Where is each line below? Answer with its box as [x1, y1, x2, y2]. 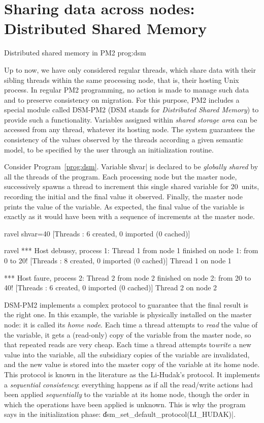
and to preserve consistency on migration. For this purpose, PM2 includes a [4, 94, 240, 105]
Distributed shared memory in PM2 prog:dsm [4, 47, 146, 58]
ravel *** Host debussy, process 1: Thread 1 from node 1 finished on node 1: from [4, 245, 258, 256]
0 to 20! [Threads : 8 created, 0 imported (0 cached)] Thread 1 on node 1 [4, 255, 232, 265]
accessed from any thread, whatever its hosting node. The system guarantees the [4, 124, 255, 135]
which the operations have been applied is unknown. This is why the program [4, 399, 246, 409]
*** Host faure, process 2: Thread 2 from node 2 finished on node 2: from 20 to [4, 272, 251, 283]
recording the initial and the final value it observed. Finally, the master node [4, 191, 243, 202]
